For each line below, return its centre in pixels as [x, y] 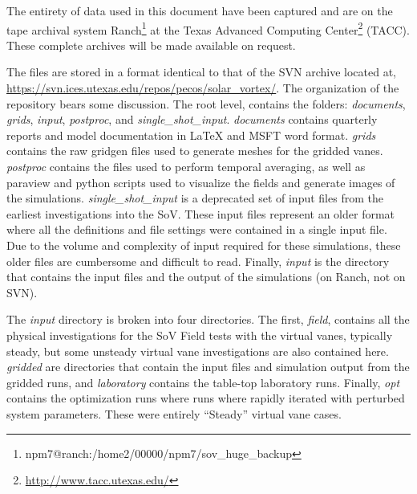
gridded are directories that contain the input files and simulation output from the [208, 367]
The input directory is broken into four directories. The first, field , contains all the [208, 319]
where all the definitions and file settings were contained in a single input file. [197, 229]
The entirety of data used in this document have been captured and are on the [200, 10]
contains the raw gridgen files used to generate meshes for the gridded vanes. [195, 151]
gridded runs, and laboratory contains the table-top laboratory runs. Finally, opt [203, 382]
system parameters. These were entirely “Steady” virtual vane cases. [174, 413]
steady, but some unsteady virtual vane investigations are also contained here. [198, 351]
